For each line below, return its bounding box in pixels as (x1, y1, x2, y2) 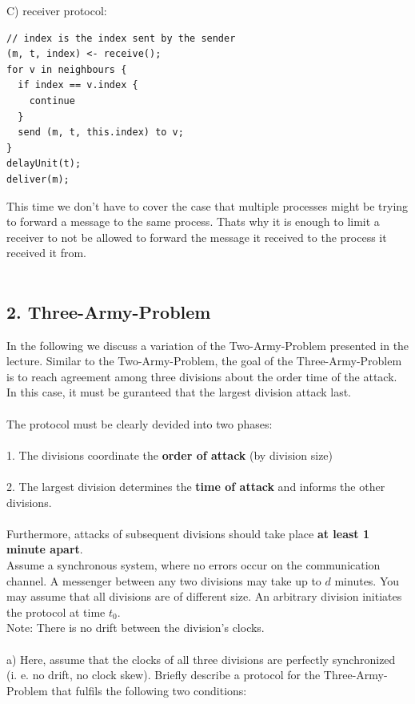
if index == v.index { (18, 79, 138, 91)
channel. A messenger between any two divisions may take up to (6, 572, 321, 589)
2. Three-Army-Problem (6, 299, 211, 324)
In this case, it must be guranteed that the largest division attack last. (6, 384, 352, 400)
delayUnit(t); (6, 158, 82, 170)
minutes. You (334, 572, 400, 589)
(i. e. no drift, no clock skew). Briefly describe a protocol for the (6, 666, 321, 683)
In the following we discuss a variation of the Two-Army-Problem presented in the (6, 336, 409, 353)
